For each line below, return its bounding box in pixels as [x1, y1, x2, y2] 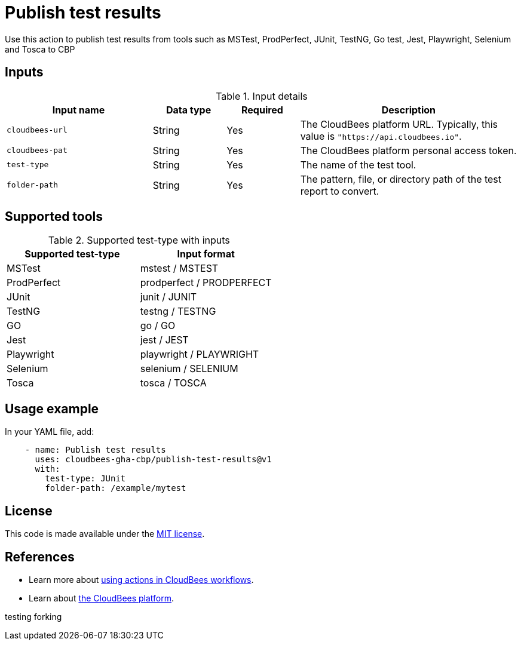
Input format [177, 248, 235, 260]
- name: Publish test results [24, 445, 166, 455]
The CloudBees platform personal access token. [300, 144, 517, 156]
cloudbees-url [7, 125, 68, 135]
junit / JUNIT [140, 291, 197, 303]
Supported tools [5, 209, 103, 225]
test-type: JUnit [45, 474, 126, 484]
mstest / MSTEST [140, 262, 219, 275]
